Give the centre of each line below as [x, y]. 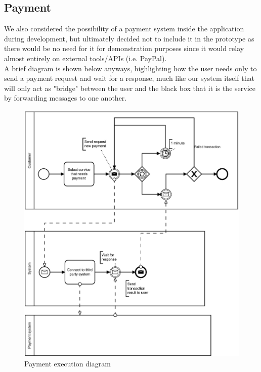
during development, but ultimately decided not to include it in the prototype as [129, 38]
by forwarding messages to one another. [66, 98]
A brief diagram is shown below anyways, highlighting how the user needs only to [130, 68]
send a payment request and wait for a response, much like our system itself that [129, 78]
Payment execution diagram [68, 363]
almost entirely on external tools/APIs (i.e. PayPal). [85, 58]
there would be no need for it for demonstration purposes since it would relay [124, 48]
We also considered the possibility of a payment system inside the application [124, 29]
